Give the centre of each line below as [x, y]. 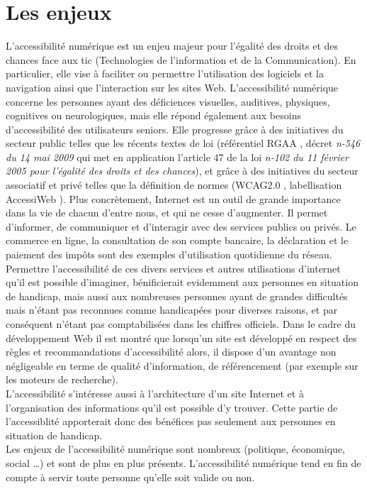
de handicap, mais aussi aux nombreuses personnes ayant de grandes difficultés [177, 296]
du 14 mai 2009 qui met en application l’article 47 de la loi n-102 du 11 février [177, 156]
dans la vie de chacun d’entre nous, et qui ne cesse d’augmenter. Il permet [167, 213]
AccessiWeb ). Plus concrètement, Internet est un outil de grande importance [173, 198]
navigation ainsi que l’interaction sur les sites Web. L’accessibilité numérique [172, 87]
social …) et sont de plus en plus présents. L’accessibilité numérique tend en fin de [183, 462]
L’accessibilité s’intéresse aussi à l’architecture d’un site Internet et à [155, 393]
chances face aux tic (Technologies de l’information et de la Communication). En [181, 59]
